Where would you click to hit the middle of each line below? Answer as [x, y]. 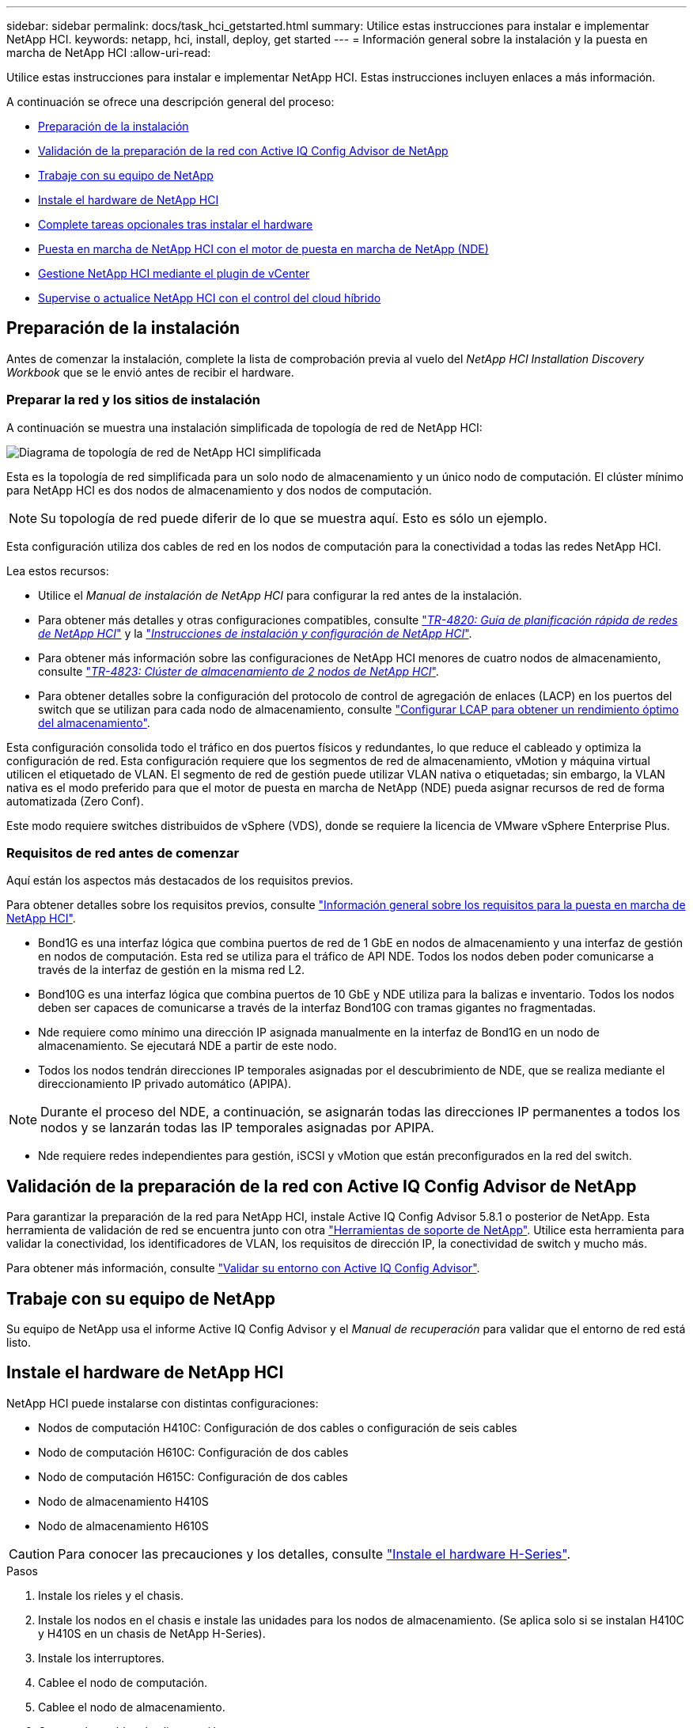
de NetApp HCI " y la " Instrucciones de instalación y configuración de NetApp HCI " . [255, 633]
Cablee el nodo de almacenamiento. [132, 1707]
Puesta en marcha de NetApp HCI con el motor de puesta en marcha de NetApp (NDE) [263, 249]
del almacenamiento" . [94, 722]
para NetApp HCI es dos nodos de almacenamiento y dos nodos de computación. [219, 490]
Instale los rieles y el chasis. [111, 1595]
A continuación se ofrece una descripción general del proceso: [170, 102]
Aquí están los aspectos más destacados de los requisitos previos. [180, 881]
